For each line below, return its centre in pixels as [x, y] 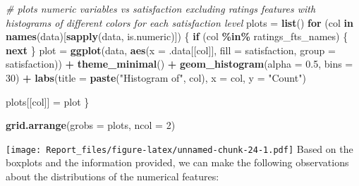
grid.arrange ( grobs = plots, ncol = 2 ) [91, 125]
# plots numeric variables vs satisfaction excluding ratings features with [161, 8]
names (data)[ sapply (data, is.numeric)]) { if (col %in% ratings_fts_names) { [177, 36]
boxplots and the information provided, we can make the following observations [177, 162]
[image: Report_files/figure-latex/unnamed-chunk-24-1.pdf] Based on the [179, 148]
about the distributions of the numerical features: [112, 176]
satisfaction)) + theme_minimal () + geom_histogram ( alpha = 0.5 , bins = [179, 64]
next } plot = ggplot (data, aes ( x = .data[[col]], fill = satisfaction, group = [171, 50]
